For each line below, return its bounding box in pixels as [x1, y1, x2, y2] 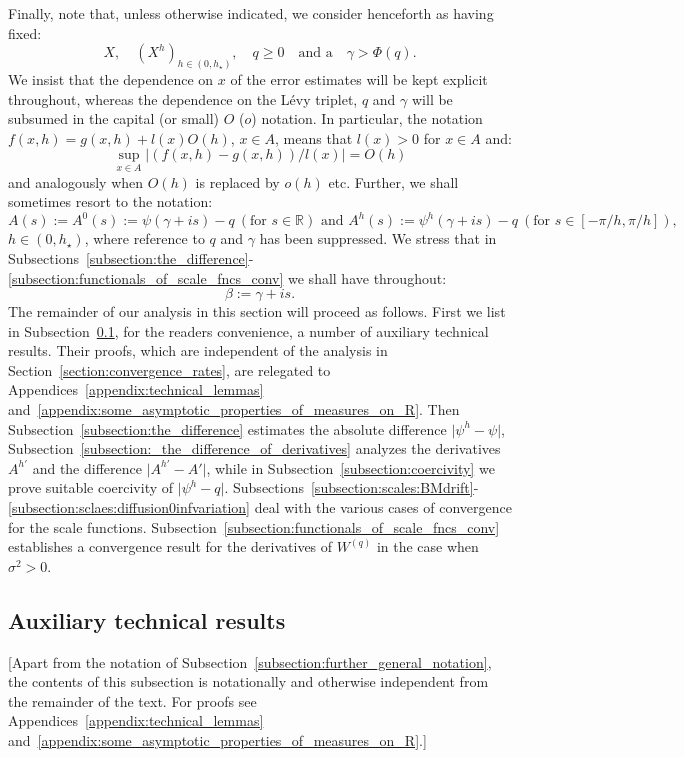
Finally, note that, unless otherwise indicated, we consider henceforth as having [8, 3, 494, 23]
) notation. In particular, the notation [251, 108, 483, 129]
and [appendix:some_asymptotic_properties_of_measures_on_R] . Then [8, 399, 460, 420]
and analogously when [8, 171, 144, 192]
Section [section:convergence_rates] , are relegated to [8, 359, 331, 380]
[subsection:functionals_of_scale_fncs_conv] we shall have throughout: [8, 267, 447, 288]
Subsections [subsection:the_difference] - [8, 247, 254, 268]
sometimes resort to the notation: [8, 191, 213, 212]
